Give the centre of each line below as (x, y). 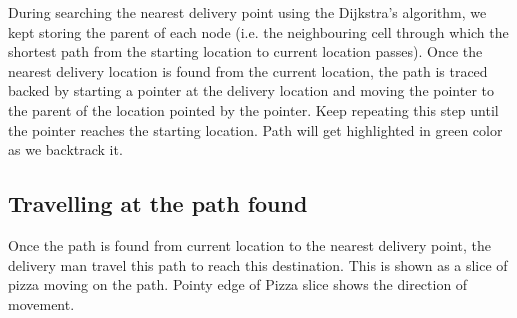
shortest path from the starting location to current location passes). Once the (245, 51)
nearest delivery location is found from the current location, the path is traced (248, 70)
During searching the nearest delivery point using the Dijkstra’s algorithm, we (247, 12)
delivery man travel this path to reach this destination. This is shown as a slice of (258, 264)
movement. (41, 303)
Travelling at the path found (158, 203)
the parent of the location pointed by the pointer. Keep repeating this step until (253, 109)
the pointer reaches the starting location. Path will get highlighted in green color (255, 129)
